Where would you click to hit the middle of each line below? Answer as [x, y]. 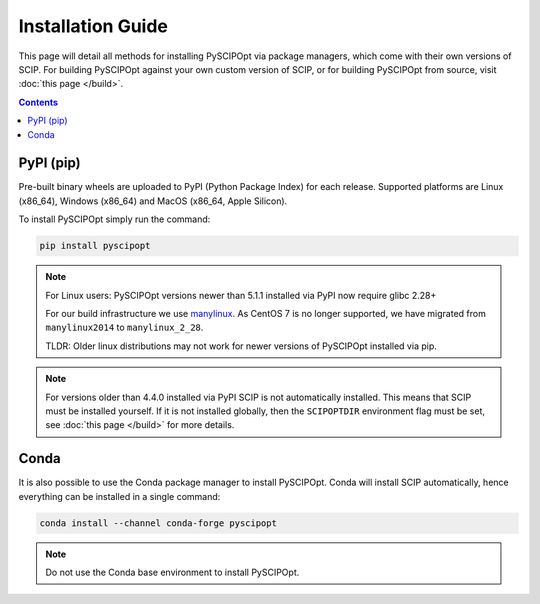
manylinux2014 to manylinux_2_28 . [124, 327]
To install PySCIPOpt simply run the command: [114, 219]
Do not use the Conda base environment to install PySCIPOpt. [172, 572]
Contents [38, 102]
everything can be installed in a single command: [119, 496]
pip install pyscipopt [95, 246]
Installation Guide [93, 26]
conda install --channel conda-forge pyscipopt [158, 523]
